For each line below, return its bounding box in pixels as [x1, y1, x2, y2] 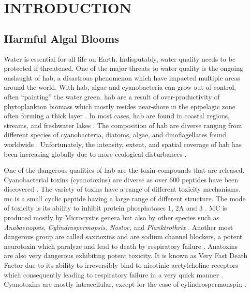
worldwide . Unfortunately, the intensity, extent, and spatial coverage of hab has [4, 139, 242, 149]
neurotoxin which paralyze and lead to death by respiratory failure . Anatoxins [4, 241, 238, 251]
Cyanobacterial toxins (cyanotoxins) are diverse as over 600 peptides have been [4, 174, 238, 184]
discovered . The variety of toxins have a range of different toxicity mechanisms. [4, 184, 240, 194]
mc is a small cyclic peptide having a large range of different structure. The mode [4, 193, 246, 203]
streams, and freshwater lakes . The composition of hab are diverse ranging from [4, 120, 242, 130]
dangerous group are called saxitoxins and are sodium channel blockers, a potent [4, 231, 243, 242]
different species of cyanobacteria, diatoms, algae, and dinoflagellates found [4, 130, 226, 140]
